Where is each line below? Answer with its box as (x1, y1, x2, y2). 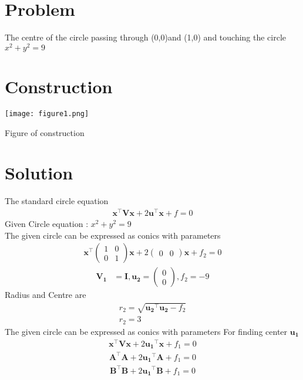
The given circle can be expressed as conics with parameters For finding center (5, 325, 288, 337)
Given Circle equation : (5, 218, 89, 229)
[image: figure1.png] (5, 109, 89, 118)
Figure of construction (5, 126, 85, 138)
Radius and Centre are (5, 289, 86, 301)
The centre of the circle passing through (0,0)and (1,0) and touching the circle (5, 31, 287, 43)
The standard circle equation (5, 195, 109, 207)
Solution (5, 161, 73, 185)
